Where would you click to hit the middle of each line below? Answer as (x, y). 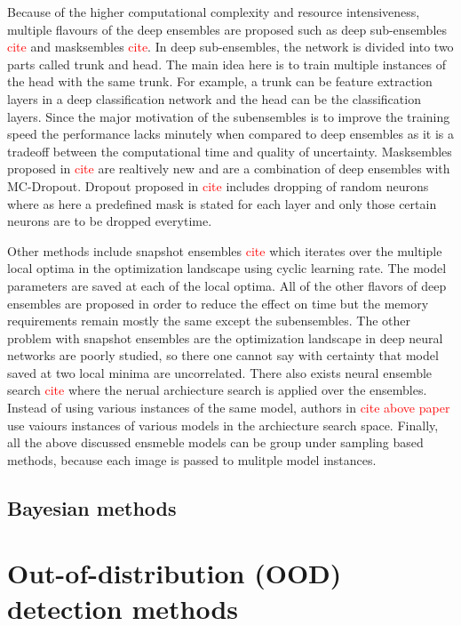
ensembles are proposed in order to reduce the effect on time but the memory (218, 303)
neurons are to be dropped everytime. (110, 221)
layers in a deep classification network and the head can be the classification (214, 98)
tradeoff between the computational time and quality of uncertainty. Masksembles (230, 151)
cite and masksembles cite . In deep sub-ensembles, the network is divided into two (230, 47)
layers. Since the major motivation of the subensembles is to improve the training (229, 116)
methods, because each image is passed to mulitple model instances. (192, 459)
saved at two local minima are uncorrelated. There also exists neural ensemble (220, 372)
